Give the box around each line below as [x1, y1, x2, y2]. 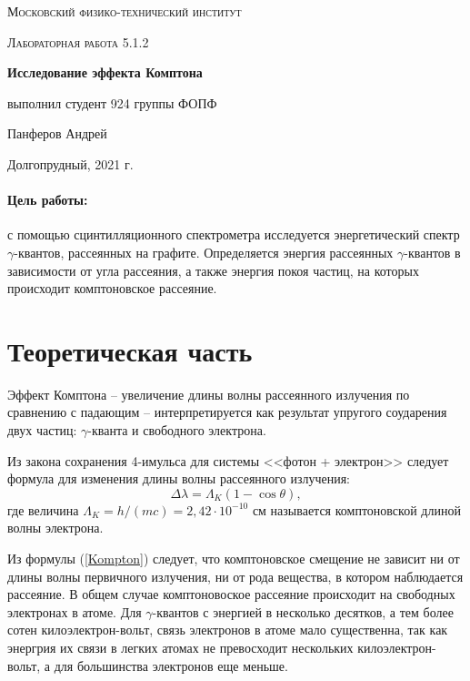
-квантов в [404, 242, 461, 261]
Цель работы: [7, 190, 88, 209]
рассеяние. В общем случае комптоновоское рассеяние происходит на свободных [7, 584, 455, 604]
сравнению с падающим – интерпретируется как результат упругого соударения [7, 402, 447, 422]
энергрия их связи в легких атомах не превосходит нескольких [7, 637, 354, 656]
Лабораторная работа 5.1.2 [7, 32, 149, 51]
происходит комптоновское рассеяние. [7, 279, 217, 298]
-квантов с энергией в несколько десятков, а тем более [152, 602, 454, 621]
